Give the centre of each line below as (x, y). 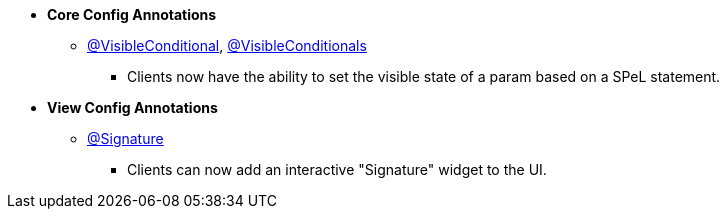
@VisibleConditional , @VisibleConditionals (227, 45)
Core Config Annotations (132, 14)
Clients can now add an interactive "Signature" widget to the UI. (337, 169)
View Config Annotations (132, 107)
